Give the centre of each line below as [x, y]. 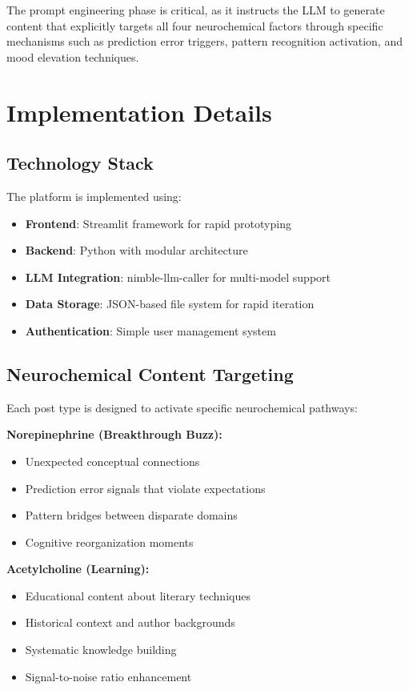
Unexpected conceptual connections [112, 461]
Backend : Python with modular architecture [136, 250]
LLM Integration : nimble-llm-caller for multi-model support [178, 277]
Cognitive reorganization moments [109, 542]
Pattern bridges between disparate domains [131, 515]
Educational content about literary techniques [138, 595]
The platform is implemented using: [94, 196]
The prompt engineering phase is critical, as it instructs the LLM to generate [196, 10]
